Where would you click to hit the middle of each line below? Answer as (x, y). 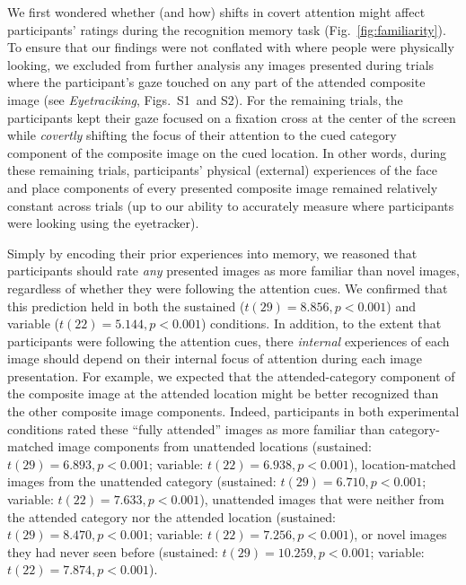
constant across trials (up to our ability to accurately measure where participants (231, 205)
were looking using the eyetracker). (103, 223)
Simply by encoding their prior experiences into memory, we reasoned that (212, 253)
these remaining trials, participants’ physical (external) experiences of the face (222, 170)
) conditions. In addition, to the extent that (321, 323)
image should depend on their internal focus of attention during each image (215, 358)
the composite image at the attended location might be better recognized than (223, 393)
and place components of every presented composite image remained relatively (223, 187)
